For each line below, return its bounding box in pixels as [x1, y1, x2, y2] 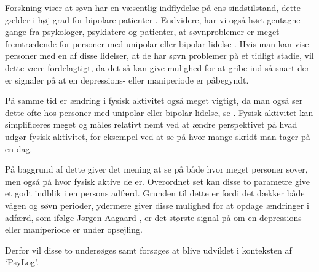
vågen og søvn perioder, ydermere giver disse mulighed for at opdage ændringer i [5, 198, 309, 211]
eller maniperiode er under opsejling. [5, 223, 143, 236]
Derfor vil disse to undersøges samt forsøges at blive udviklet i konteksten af [5, 243, 292, 256]
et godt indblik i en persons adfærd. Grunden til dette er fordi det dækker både [5, 187, 305, 200]
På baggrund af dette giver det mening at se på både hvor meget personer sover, [5, 163, 308, 176]
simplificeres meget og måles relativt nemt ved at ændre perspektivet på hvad [5, 118, 297, 131]
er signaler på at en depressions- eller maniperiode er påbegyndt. [5, 73, 249, 86]
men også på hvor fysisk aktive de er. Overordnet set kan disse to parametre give [5, 174, 310, 187]
